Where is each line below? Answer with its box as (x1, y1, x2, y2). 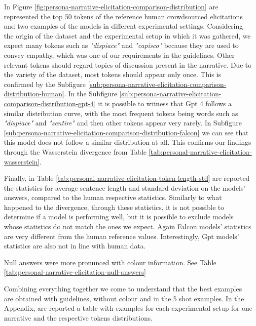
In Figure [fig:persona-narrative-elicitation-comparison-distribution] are (4, 1, 219, 11)
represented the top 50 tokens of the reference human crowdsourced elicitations (4, 11, 243, 21)
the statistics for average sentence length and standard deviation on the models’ (4, 182, 246, 193)
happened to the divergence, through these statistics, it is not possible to (4, 202, 224, 212)
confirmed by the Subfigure (4, 79, 86, 89)
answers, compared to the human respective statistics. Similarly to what (4, 192, 222, 203)
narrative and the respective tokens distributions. (4, 312, 153, 323)
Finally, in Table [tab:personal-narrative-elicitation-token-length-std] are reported (4, 173, 250, 183)
